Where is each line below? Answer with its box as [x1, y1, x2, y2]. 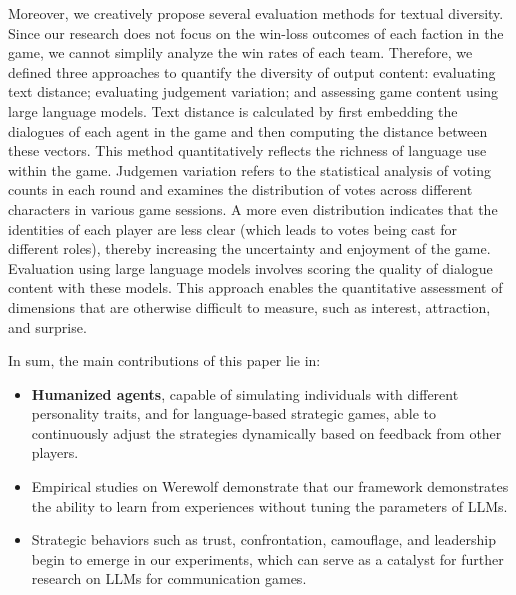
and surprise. [8, 316, 87, 337]
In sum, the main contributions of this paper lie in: [8, 350, 321, 371]
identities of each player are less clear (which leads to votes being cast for [8, 218, 457, 239]
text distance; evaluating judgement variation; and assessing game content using [8, 81, 499, 102]
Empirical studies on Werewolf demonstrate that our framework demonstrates [31, 476, 509, 497]
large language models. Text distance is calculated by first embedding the [8, 100, 458, 121]
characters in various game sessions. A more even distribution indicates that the [8, 198, 498, 219]
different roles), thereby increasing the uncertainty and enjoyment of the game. [8, 238, 491, 259]
